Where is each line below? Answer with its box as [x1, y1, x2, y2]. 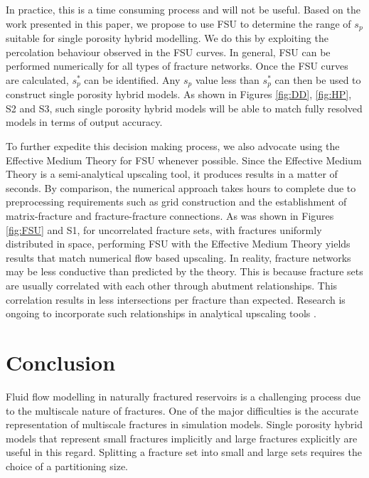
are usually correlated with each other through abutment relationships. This [6, 278, 338, 292]
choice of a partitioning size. [6, 458, 129, 473]
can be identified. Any [84, 72, 181, 87]
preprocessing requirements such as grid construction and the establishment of [6, 194, 347, 209]
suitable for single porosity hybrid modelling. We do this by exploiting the [6, 31, 328, 46]
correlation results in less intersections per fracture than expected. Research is [6, 292, 346, 307]
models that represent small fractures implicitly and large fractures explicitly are [6, 430, 358, 445]
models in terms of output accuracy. [6, 115, 163, 129]
